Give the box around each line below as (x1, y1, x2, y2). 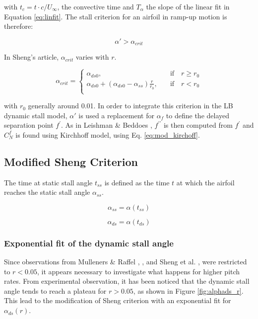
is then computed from (163, 120, 233, 130)
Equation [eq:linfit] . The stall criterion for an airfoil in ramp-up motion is (4, 11, 227, 21)
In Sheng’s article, (4, 52, 59, 62)
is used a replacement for (78, 110, 154, 120)
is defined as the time (104, 177, 170, 187)
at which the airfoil (176, 177, 235, 187)
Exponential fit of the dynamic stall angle (4, 237, 174, 249)
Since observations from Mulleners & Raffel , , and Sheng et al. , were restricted (4, 256, 247, 267)
